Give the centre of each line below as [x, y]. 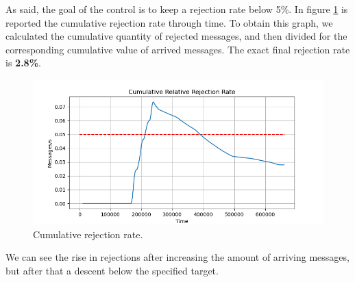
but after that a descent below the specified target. [112, 270]
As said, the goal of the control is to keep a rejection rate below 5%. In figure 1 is [177, 9]
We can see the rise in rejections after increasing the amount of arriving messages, [177, 257]
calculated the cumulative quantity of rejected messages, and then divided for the [176, 36]
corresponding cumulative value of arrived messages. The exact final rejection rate [178, 49]
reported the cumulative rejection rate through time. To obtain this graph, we [169, 22]
